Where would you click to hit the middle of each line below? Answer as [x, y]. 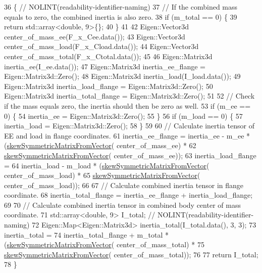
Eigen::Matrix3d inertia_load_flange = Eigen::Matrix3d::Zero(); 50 [109, 86]
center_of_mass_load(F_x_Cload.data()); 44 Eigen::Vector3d [101, 46]
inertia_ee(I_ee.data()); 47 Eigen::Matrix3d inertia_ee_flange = [105, 66]
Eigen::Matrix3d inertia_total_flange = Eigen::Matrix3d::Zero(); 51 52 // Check [129, 96]
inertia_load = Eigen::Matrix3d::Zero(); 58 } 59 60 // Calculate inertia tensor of [129, 126]
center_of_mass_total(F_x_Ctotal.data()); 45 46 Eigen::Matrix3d [108, 56]
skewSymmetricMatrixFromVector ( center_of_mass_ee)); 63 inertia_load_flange [130, 155]
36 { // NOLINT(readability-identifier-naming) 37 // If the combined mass [121, 7]
